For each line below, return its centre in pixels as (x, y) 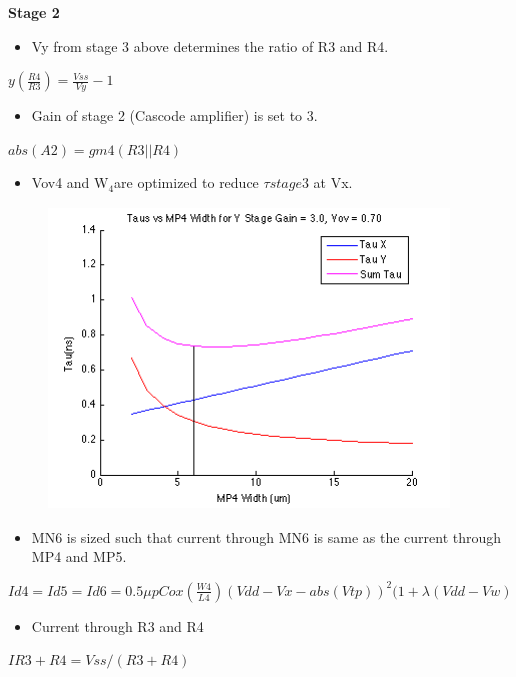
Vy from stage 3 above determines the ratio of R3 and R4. (210, 45)
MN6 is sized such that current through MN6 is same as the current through (266, 536)
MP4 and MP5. (79, 556)
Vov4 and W (70, 182)
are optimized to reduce (186, 182)
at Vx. (333, 182)
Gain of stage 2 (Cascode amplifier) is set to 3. (174, 115)
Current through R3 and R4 (117, 625)
